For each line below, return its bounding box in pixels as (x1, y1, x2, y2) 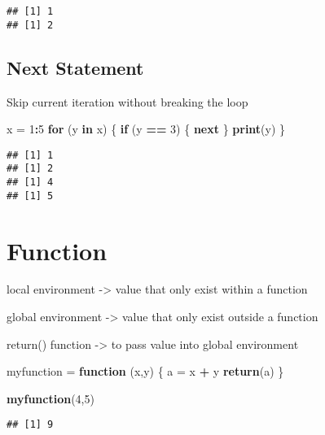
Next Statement (7, 54, 144, 80)
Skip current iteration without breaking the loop (7, 93, 248, 110)
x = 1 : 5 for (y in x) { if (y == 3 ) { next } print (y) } (7, 120, 286, 137)
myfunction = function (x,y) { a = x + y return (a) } (7, 363, 284, 380)
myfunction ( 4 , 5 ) (7, 389, 94, 407)
